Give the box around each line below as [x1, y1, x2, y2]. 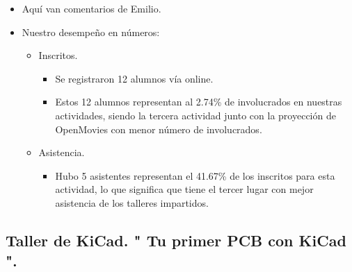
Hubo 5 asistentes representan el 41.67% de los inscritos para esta [55, 168, 335, 182]
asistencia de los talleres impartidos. [55, 195, 209, 210]
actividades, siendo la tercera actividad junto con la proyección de [55, 108, 336, 122]
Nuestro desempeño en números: [22, 24, 160, 39]
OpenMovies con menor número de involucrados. [55, 121, 262, 136]
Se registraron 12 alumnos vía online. [55, 71, 214, 85]
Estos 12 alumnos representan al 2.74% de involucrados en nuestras [55, 94, 342, 109]
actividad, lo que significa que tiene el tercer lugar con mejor [55, 182, 314, 196]
